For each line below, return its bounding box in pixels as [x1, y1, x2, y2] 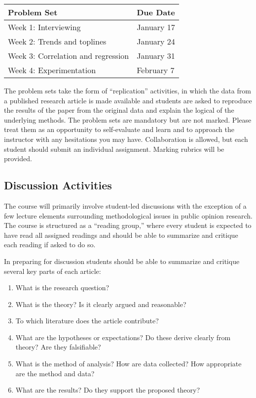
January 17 [137, 21, 175, 33]
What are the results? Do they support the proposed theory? [15, 385, 200, 395]
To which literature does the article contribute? [15, 315, 159, 326]
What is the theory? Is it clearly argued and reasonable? [15, 299, 186, 309]
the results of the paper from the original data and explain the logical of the [4, 105, 234, 115]
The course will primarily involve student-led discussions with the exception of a [4, 200, 247, 211]
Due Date [137, 6, 175, 18]
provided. [4, 153, 32, 164]
